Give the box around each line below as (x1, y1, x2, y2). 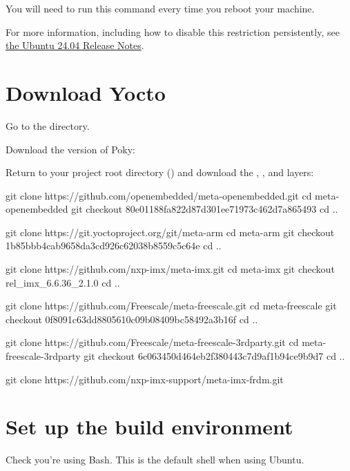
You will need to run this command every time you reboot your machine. (6, 1, 315, 15)
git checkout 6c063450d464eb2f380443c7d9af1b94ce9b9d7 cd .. (84, 349, 345, 363)
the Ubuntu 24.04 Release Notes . (6, 38, 144, 52)
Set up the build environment (6, 412, 293, 441)
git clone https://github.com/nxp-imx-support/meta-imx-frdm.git (6, 372, 284, 386)
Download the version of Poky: (6, 142, 135, 156)
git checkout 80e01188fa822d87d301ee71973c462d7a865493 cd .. (71, 202, 338, 216)
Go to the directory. (6, 118, 90, 133)
